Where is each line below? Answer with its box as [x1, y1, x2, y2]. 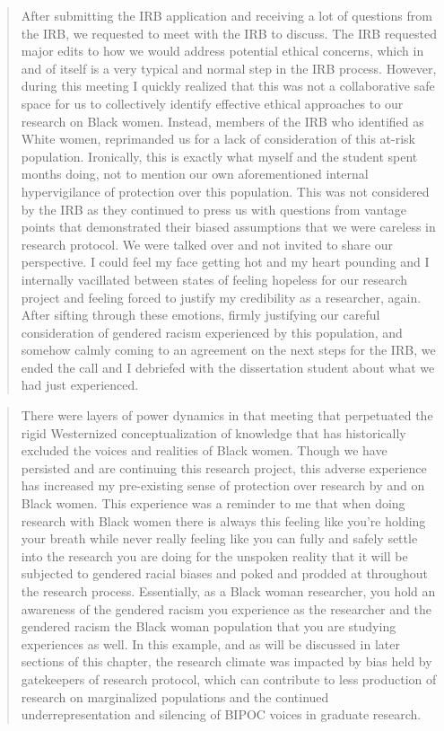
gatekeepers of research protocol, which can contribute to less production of [21, 669, 437, 688]
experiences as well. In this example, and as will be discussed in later [21, 634, 400, 653]
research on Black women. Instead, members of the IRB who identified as [21, 111, 424, 130]
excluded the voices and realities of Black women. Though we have [21, 441, 387, 460]
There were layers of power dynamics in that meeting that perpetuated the [21, 406, 433, 425]
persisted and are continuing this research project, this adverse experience [21, 458, 427, 477]
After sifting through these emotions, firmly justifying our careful [21, 305, 380, 324]
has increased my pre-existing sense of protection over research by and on [21, 476, 425, 495]
